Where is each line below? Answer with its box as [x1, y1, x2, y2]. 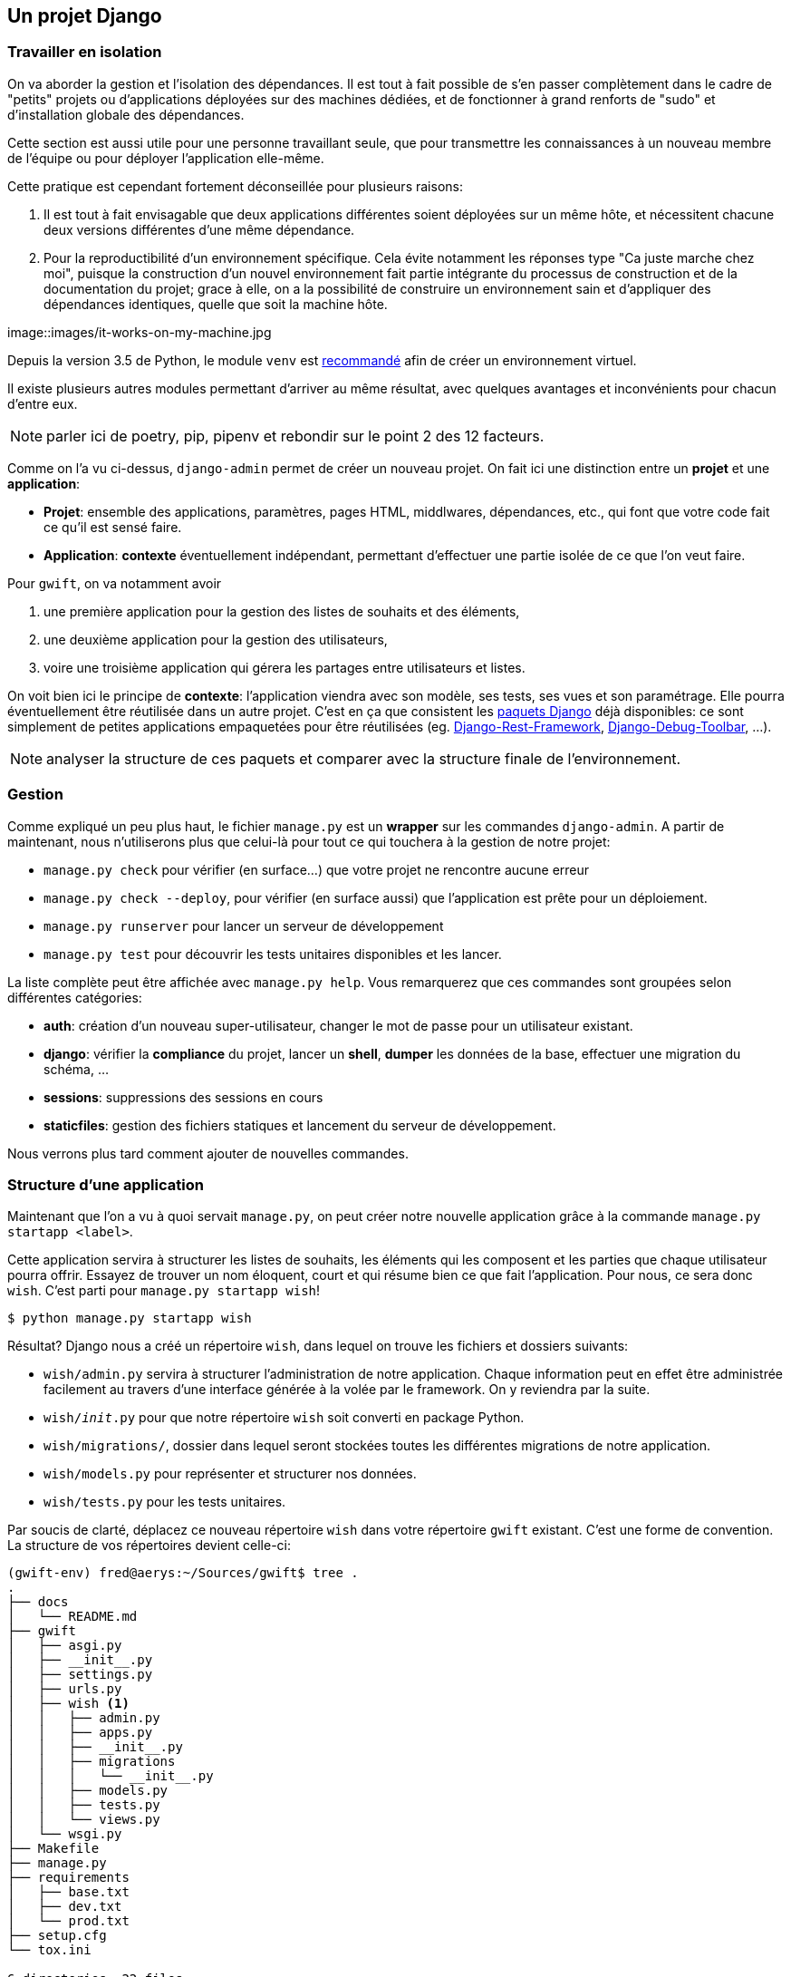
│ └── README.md [7, 1609, 138, 1624]
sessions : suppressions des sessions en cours [43, 1089, 323, 1105]
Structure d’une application [7, 1175, 204, 1194]
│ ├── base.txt [7, 1885, 130, 1900]
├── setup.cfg [7, 1928, 107, 1943]
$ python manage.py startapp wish [7, 1311, 252, 1326]
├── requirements [7, 1870, 130, 1885]
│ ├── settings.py [7, 1667, 153, 1682]
